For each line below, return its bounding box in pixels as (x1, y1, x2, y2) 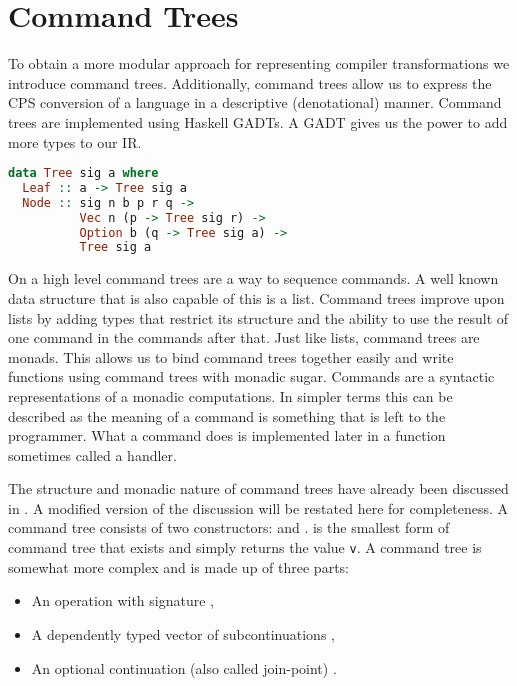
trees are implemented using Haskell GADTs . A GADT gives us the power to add (8, 111, 508, 132)
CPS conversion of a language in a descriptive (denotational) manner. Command (8, 92, 502, 113)
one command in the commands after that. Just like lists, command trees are (8, 327, 480, 348)
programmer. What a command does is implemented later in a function (8, 425, 446, 446)
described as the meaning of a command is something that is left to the (8, 405, 446, 426)
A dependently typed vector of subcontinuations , (31, 623, 335, 644)
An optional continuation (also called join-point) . (31, 657, 337, 678)
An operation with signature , (31, 590, 214, 611)
